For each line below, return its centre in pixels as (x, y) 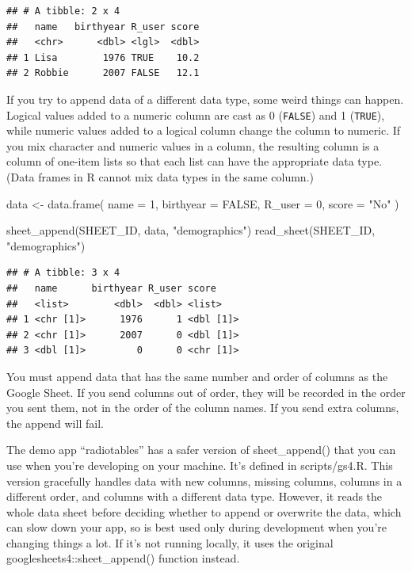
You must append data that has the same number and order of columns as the (197, 376)
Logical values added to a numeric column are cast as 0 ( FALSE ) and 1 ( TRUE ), (196, 114)
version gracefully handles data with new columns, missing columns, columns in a (204, 480)
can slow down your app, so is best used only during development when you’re (197, 527)
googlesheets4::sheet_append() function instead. (123, 558)
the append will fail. (55, 423)
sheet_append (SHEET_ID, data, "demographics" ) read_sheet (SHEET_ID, (191, 230)
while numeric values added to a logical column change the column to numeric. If (204, 130)
